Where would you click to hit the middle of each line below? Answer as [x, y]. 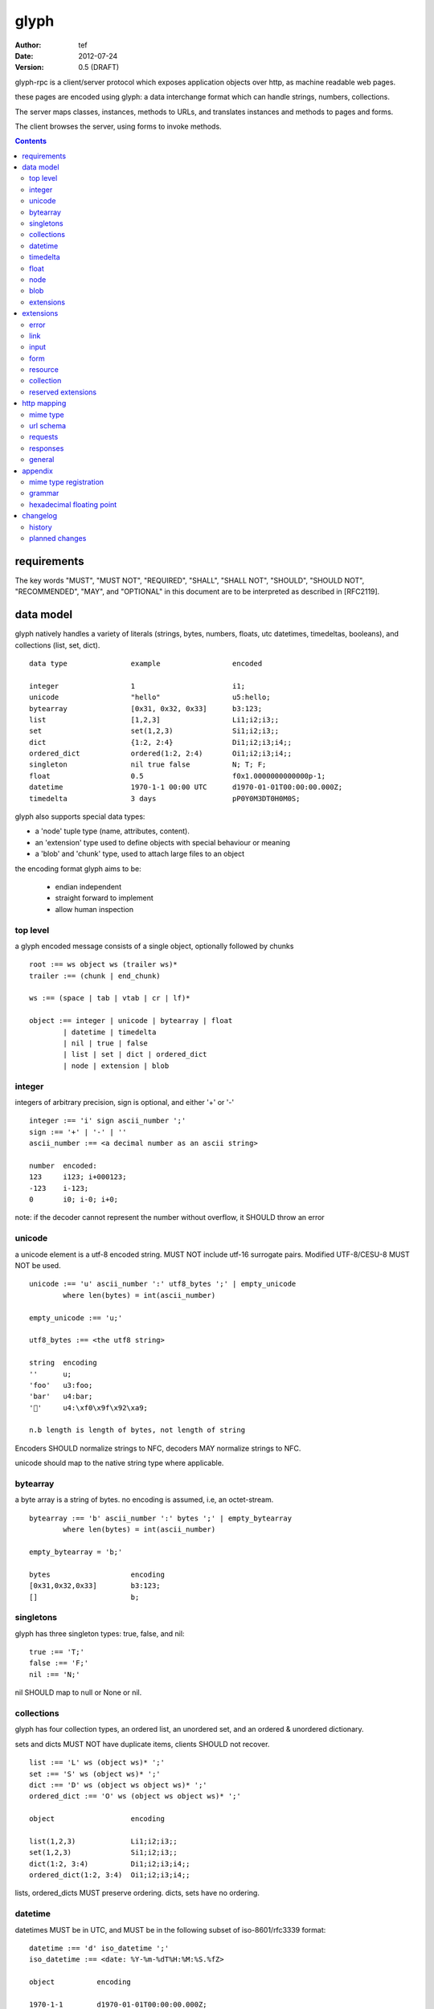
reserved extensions [63, 392]
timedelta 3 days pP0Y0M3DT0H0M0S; [165, 798]
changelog [40, 516]
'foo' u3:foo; [61, 1385]
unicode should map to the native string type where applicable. [119, 1463]
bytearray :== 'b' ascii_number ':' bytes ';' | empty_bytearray [161, 1518]
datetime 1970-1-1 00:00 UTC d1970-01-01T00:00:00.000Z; [186, 787]
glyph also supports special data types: [80, 816]
